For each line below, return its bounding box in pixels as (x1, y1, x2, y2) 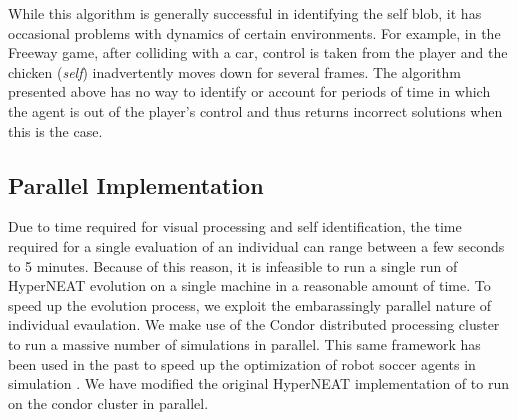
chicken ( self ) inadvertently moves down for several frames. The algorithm (8, 61, 461, 82)
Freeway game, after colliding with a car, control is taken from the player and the (8, 42, 508, 63)
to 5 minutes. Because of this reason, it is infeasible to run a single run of (8, 255, 458, 276)
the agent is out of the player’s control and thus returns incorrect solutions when (8, 100, 503, 121)
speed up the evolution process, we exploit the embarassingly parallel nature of (8, 294, 492, 315)
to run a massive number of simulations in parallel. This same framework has (8, 333, 481, 354)
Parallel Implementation (8, 169, 264, 200)
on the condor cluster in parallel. (8, 392, 209, 413)
